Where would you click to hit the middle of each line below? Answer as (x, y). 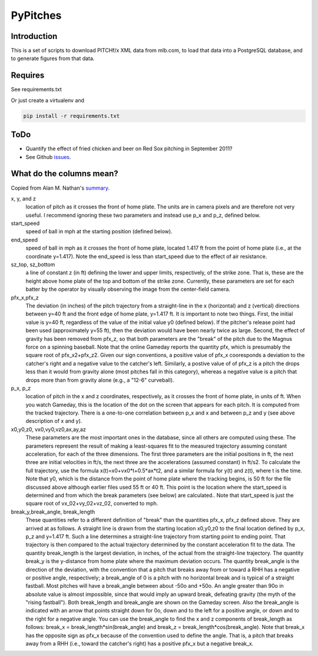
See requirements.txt (36, 90)
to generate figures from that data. (53, 58)
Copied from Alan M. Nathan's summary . (60, 188)
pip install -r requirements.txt (72, 116)
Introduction (34, 36)
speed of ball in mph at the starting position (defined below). (99, 231)
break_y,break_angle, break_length (53, 512)
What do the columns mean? (64, 174)
